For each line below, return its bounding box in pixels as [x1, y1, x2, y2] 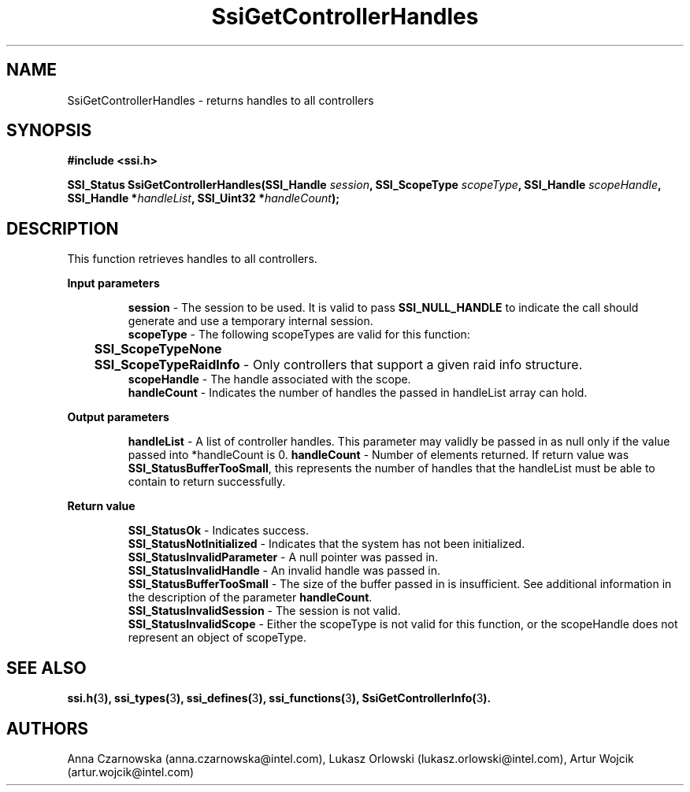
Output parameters [67, 410, 169, 424]
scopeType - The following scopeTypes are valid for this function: [128, 328, 470, 342]
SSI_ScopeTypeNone [94, 341, 222, 357]
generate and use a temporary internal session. [128, 314, 373, 328]
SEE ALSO [6, 657, 87, 678]
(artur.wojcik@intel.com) [67, 764, 195, 779]
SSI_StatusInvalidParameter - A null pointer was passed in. [128, 550, 439, 564]
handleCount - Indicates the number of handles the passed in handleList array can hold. [128, 386, 588, 400]
